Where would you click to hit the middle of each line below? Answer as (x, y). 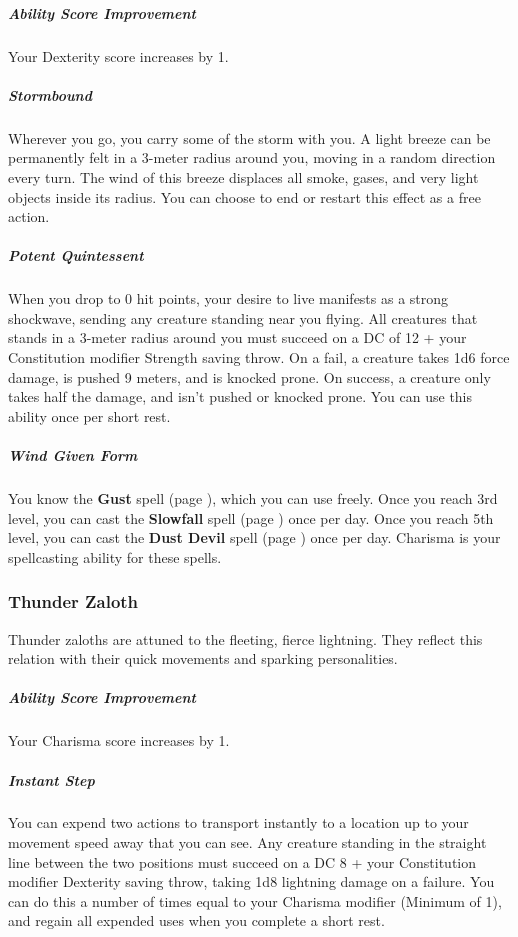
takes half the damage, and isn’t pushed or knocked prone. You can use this (240, 396)
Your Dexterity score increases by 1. (118, 55)
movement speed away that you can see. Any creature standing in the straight (247, 842)
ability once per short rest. (89, 415)
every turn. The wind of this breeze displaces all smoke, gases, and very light (243, 176)
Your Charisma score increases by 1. (119, 740)
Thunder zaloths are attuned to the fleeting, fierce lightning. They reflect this (245, 638)
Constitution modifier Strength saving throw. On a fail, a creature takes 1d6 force (259, 357)
